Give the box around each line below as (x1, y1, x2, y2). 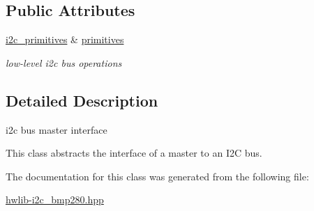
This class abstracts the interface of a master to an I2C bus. (6, 146, 262, 160)
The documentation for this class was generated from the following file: (6, 169, 309, 183)
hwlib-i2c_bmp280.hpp (6, 192, 104, 207)
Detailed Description (6, 89, 158, 111)
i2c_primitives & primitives (6, 32, 124, 47)
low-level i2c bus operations (6, 55, 122, 70)
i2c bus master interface (6, 122, 107, 136)
